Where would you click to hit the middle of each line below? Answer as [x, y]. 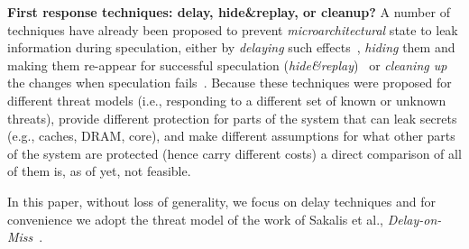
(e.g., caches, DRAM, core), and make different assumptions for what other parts [231, 136]
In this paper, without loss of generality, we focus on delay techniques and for [221, 201]
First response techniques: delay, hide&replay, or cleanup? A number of [229, 12]
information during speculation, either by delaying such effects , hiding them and [231, 47]
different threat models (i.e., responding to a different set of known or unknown [227, 100]
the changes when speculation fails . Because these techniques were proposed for [230, 83]
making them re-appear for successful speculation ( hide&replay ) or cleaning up [227, 65]
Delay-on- [414, 219]
